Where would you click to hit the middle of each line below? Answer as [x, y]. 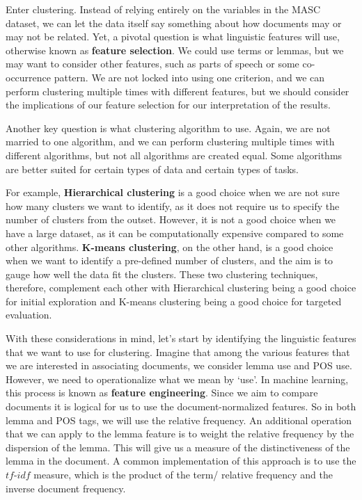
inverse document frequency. [66, 488]
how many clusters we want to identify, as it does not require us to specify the [173, 205]
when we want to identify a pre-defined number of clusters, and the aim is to [170, 260]
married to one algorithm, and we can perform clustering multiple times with [170, 142]
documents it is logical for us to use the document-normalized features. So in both [181, 406]
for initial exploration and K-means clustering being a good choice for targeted [174, 301]
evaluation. [29, 315]
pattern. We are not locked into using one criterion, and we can [189, 77]
